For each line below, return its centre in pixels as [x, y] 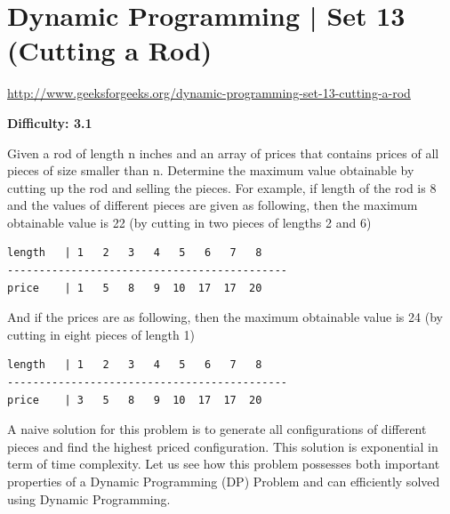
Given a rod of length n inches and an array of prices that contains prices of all [223, 153]
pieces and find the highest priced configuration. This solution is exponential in [223, 446]
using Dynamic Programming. [89, 498]
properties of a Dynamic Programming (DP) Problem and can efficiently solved [224, 481]
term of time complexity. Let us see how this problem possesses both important [224, 464]
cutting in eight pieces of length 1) [101, 334]
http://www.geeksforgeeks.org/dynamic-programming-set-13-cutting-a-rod [209, 93]
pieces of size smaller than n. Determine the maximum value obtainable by [211, 170]
